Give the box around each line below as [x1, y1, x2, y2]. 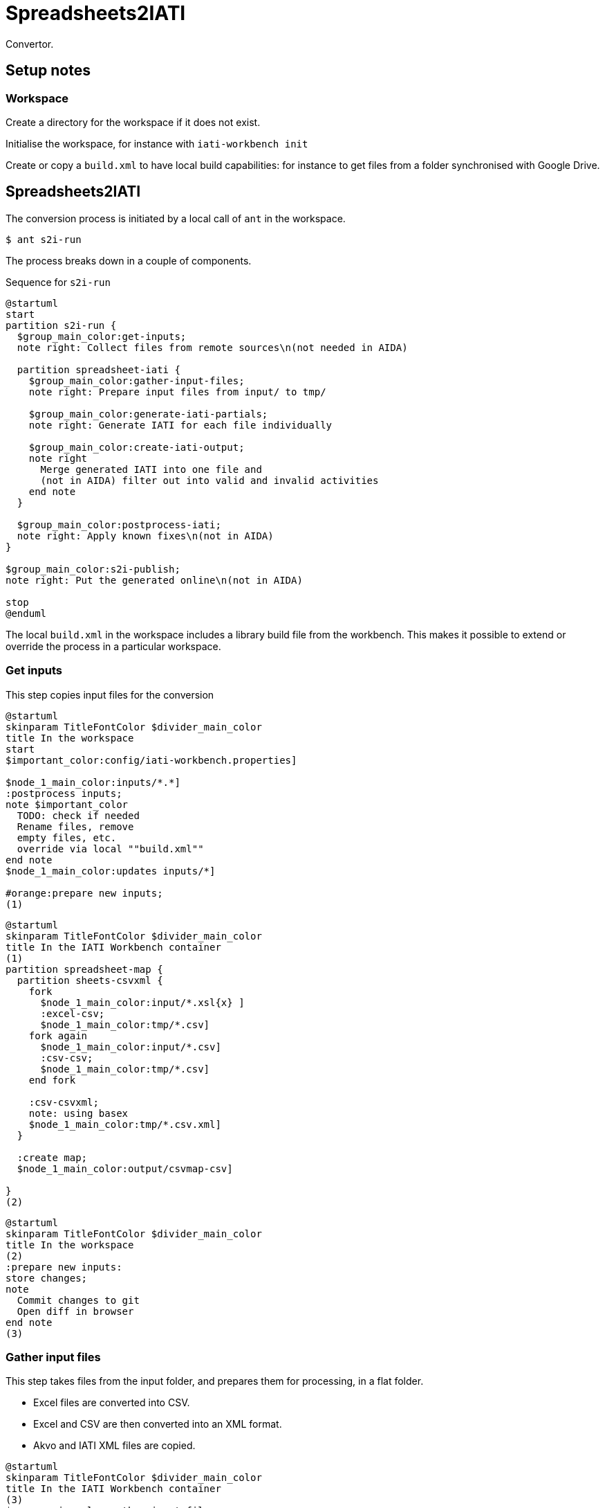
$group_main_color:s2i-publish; [6, 563, 180, 575]
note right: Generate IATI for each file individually [28, 419, 333, 431]
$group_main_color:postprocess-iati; [17, 519, 221, 530]
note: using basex [28, 1107, 129, 1119]
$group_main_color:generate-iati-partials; [28, 408, 268, 420]
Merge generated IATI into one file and [40, 463, 262, 475]
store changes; [6, 1272, 88, 1284]
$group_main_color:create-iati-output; [28, 441, 245, 453]
